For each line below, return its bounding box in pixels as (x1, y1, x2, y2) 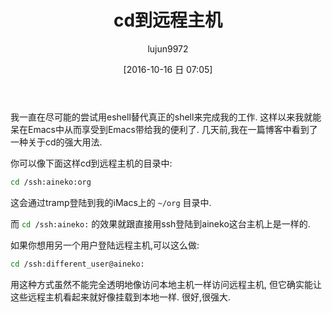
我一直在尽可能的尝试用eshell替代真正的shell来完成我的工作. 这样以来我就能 (10, 111, 322, 123)
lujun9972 (147, 42, 189, 55)
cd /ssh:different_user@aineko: (10, 259, 145, 269)
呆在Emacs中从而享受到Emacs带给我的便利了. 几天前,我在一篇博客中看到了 (10, 123, 318, 135)
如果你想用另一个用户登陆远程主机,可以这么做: (10, 239, 200, 251)
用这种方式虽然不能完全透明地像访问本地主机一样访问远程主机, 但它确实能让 (10, 278, 322, 290)
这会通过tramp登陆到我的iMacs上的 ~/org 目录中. (10, 196, 212, 208)
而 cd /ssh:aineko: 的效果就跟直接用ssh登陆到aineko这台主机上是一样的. (10, 217, 311, 230)
